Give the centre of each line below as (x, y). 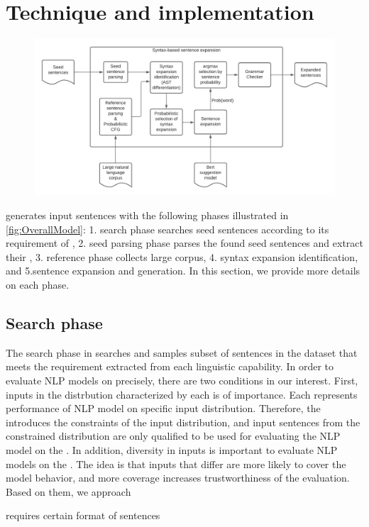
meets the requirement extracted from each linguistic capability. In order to (170, 366)
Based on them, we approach (68, 491)
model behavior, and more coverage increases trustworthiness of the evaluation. (178, 478)
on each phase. (38, 284)
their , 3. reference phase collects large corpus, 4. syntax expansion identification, (182, 256)
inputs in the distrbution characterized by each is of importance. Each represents (182, 394)
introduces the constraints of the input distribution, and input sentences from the (183, 422)
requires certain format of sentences (83, 515)
